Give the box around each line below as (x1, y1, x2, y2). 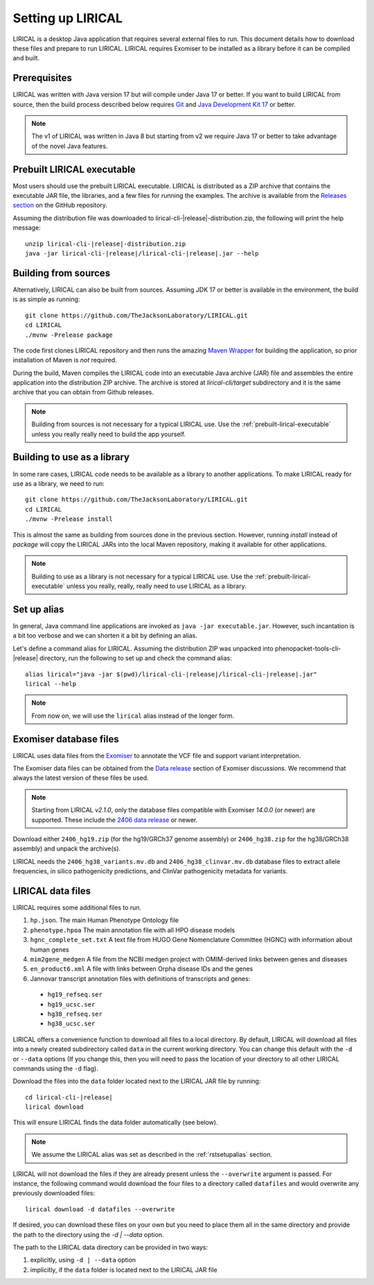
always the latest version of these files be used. (12, 774, 149, 782)
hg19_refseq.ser (47, 991, 103, 999)
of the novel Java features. (31, 142, 108, 150)
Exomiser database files (12, 733, 119, 745)
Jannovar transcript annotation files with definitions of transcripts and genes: (30, 974, 251, 982)
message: (12, 224, 41, 232)
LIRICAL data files (12, 885, 91, 897)
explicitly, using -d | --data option (30, 1256, 136, 1264)
